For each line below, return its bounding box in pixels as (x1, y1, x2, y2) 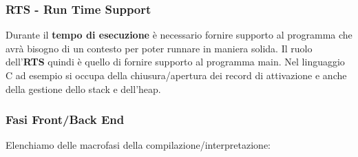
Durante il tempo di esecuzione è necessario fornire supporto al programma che (6, 28, 352, 42)
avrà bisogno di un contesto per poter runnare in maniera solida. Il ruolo (6, 41, 313, 55)
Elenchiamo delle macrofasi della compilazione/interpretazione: (6, 138, 271, 152)
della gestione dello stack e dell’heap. (6, 81, 161, 96)
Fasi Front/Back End (6, 111, 125, 128)
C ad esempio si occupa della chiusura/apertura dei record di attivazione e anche (6, 68, 347, 82)
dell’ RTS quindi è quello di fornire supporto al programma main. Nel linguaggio (6, 54, 345, 69)
